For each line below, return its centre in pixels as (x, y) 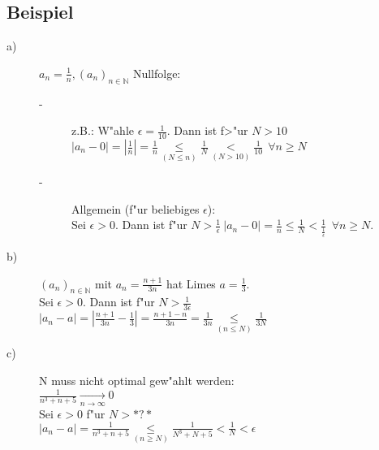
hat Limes (191, 283)
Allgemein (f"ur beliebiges (136, 208)
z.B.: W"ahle (103, 130)
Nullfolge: (157, 73)
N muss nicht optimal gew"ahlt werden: (137, 380)
